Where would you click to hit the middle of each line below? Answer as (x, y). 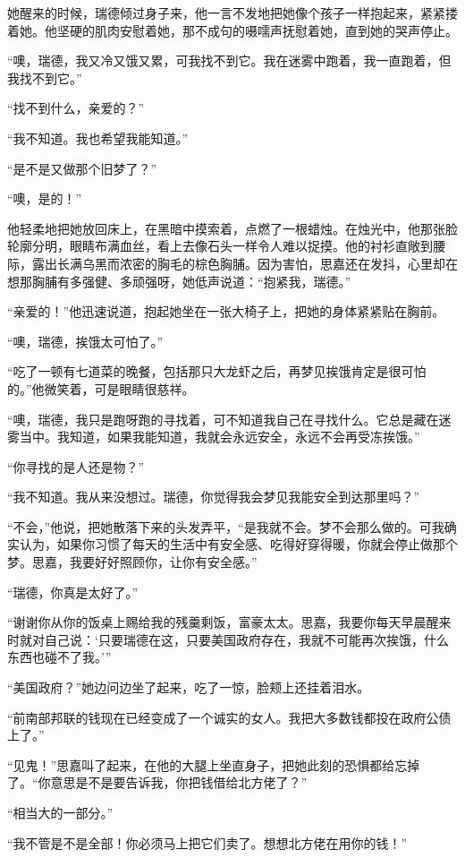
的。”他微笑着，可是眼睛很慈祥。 (101, 388)
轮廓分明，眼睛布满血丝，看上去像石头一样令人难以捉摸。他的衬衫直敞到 (220, 246)
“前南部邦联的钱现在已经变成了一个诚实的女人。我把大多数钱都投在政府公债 (229, 717)
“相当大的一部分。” (60, 812)
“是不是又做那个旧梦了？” (82, 168)
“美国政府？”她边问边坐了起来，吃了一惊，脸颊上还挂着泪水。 (189, 687)
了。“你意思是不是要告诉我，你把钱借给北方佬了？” (157, 782)
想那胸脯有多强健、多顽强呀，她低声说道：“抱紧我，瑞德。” (179, 281)
